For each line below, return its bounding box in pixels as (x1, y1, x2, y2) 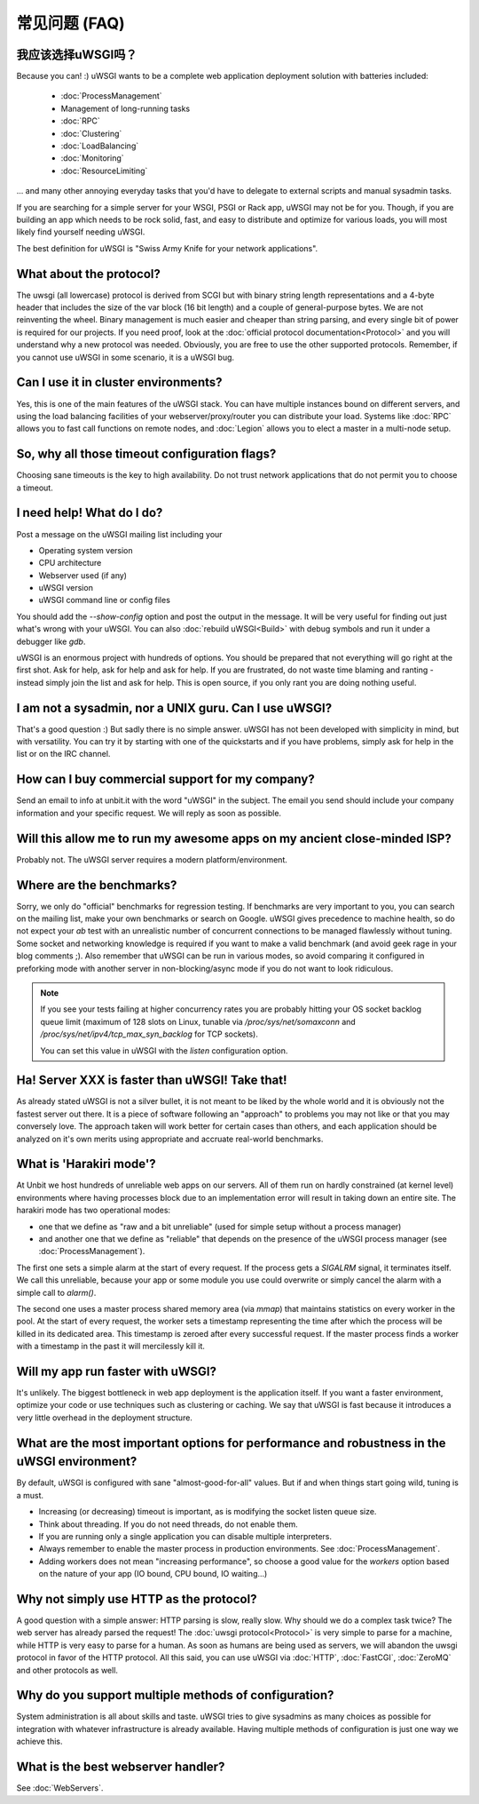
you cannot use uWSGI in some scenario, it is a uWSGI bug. (16, 352, 235, 362)
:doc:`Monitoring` (60, 153, 124, 163)
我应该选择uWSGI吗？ (16, 47, 137, 62)
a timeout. (16, 482, 53, 493)
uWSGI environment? (16, 1454, 137, 1469)
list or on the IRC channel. (16, 749, 111, 759)
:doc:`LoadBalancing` (60, 140, 139, 151)
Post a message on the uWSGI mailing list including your (16, 528, 223, 539)
